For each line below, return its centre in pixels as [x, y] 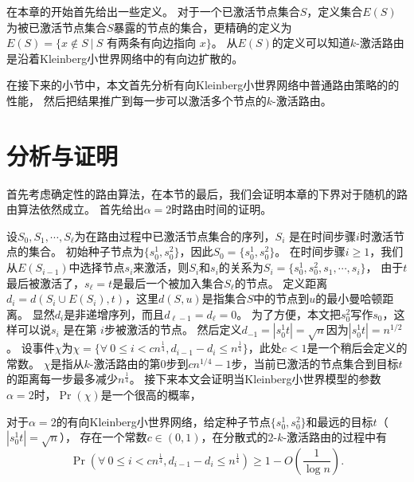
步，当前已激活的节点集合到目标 [315, 363]
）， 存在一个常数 [103, 437]
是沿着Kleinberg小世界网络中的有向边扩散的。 [125, 58]
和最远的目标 [340, 421]
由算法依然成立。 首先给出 [75, 209]
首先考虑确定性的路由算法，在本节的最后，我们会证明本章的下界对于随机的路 [207, 193]
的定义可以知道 [311, 43]
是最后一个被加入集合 [168, 282]
